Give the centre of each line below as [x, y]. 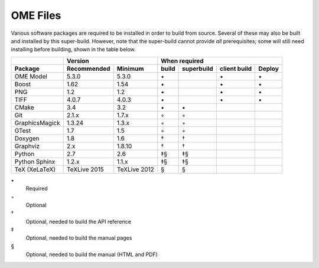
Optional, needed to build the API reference [78, 221]
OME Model [31, 76]
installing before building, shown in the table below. [73, 50]
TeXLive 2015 [85, 169]
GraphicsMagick [37, 123]
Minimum [130, 68]
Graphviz [27, 146]
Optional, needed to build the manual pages [79, 238]
